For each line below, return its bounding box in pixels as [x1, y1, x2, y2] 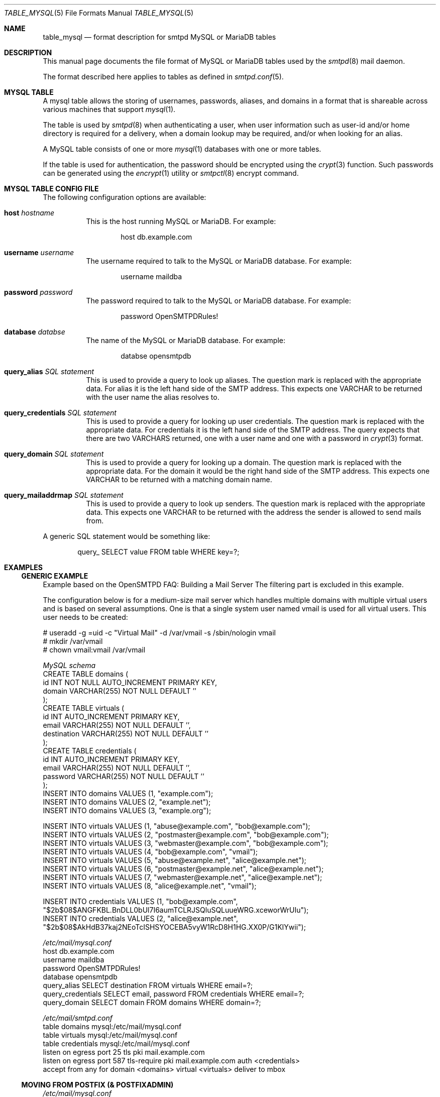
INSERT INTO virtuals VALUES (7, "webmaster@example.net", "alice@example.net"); [43, 873, 322, 882]
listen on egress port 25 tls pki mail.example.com [43, 1048, 205, 1056]
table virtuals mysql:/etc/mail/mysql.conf [43, 1031, 178, 1039]
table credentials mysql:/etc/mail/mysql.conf [43, 1039, 190, 1048]
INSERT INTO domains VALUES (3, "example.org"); [43, 806, 211, 815]
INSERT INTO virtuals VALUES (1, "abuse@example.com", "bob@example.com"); [43, 822, 310, 830]
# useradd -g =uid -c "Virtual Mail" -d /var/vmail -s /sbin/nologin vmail [43, 628, 276, 637]
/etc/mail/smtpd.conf [43, 1014, 113, 1022]
